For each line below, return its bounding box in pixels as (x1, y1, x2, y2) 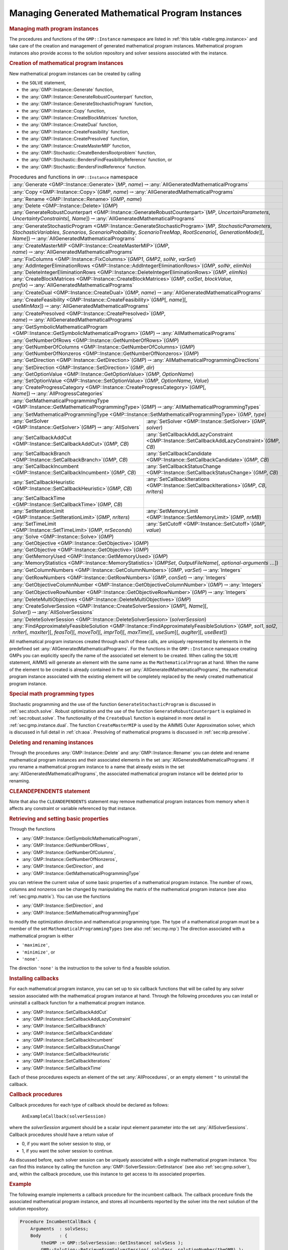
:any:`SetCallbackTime (12, 494, 65, 501)
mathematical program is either (9, 932, 74, 938)
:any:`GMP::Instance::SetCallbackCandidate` (21, 1030, 113, 1036)
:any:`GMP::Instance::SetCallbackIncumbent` (21, 1037, 114, 1043)
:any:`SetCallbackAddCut (12, 434, 72, 441)
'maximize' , (21, 942, 50, 948)
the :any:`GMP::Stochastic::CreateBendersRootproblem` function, (21, 149, 156, 155)
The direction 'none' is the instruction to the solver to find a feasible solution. (9, 965, 170, 971)
